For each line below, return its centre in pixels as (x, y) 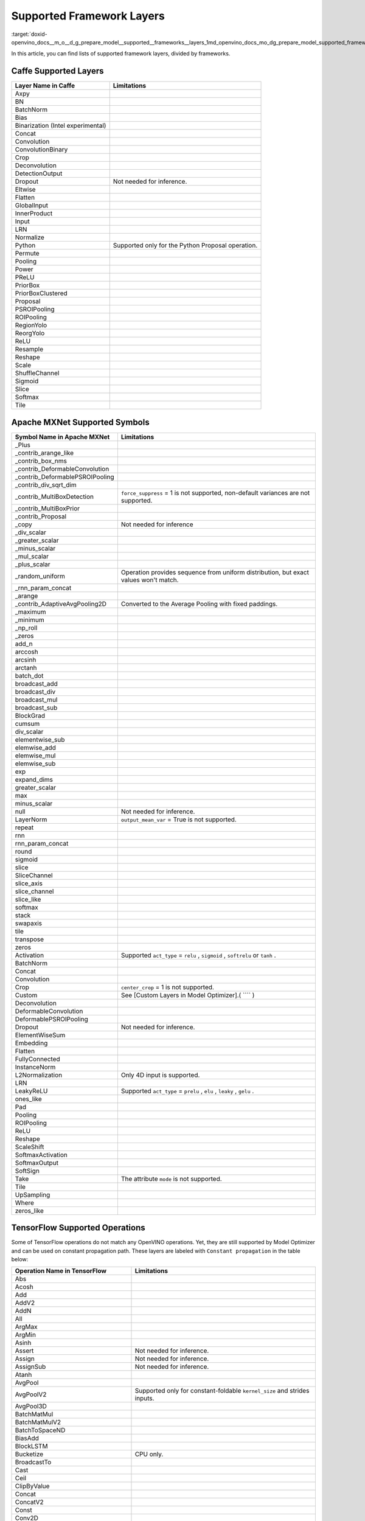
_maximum (30, 611)
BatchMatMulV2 (38, 1422)
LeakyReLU (31, 1091)
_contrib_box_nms (41, 461)
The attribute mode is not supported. (171, 1178)
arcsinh (26, 660)
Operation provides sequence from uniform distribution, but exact (215, 572)
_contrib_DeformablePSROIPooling (64, 476)
